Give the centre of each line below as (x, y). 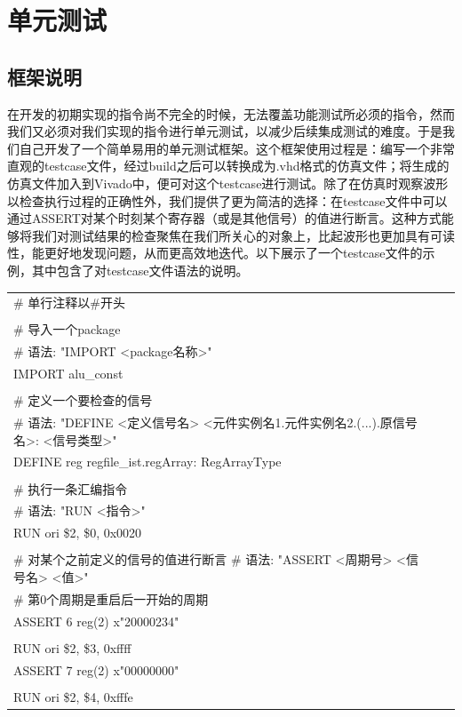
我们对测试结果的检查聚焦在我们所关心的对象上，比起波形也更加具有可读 (243, 235)
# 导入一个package (67, 329)
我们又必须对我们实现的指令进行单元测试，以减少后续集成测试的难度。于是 (225, 131)
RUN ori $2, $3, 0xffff (72, 647)
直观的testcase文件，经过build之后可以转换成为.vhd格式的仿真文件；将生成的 (228, 166)
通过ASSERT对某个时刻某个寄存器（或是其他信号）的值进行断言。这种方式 (224, 218)
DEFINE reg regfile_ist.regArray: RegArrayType (147, 462)
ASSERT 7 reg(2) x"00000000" (96, 669)
